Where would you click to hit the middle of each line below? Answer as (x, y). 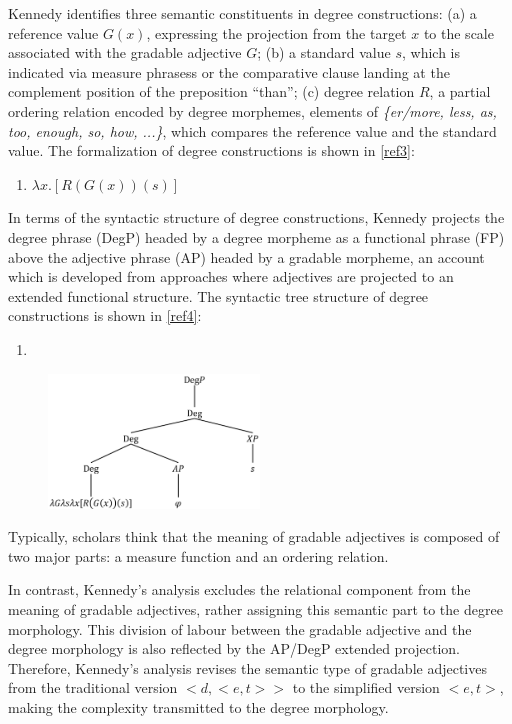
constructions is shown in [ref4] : (105, 315)
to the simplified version (366, 687)
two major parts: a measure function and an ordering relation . (198, 555)
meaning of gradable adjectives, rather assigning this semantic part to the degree (255, 609)
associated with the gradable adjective (125, 52)
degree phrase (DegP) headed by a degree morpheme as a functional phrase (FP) (256, 236)
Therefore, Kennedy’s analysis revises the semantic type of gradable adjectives (247, 667)
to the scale (458, 32)
